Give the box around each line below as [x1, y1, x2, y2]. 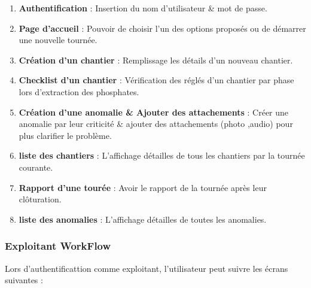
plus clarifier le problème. [19, 129, 112, 141]
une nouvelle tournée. [19, 34, 97, 46]
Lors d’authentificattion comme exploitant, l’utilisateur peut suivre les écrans [5, 262, 288, 274]
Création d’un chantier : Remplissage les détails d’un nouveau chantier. [19, 53, 293, 66]
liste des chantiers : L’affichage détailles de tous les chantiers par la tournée [19, 149, 305, 162]
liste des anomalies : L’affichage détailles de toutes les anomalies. [19, 213, 267, 225]
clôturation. [19, 193, 62, 205]
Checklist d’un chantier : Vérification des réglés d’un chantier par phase [19, 74, 294, 86]
